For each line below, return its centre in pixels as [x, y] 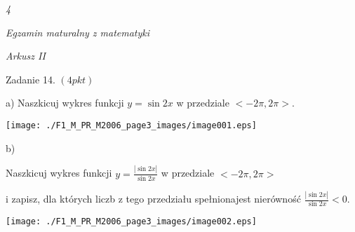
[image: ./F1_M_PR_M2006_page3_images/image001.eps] [131, 125]
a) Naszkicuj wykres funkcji [65, 103]
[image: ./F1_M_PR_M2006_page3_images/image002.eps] [131, 222]
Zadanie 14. [31, 79]
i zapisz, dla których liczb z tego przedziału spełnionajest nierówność [153, 199]
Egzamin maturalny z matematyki [78, 32]
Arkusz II [26, 56]
